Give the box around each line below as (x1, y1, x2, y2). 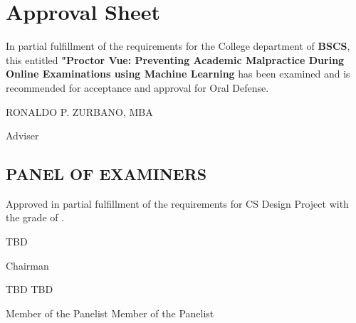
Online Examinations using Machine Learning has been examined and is (6, 66, 350, 81)
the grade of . (6, 210, 65, 225)
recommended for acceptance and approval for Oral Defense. (6, 80, 269, 95)
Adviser (6, 128, 39, 143)
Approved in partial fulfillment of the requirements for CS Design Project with (6, 196, 349, 211)
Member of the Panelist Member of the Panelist (6, 305, 214, 320)
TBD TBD (6, 282, 53, 297)
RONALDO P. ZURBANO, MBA (6, 104, 153, 119)
